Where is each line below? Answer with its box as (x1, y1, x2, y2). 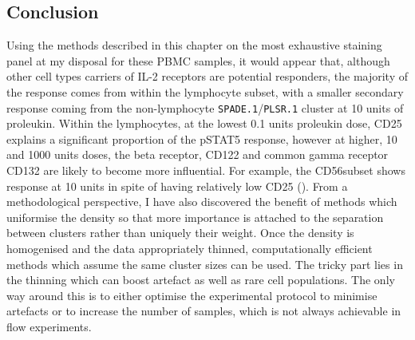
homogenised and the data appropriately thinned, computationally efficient (6, 239, 373, 256)
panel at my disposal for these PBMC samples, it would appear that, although (6, 52, 390, 69)
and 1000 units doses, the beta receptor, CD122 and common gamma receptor (6, 146, 389, 163)
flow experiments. (6, 318, 92, 334)
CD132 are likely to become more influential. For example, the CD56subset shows (6, 162, 405, 179)
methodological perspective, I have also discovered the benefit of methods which (6, 193, 397, 210)
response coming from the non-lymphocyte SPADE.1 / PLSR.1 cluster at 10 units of (6, 99, 404, 116)
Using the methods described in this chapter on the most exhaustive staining (6, 37, 382, 53)
